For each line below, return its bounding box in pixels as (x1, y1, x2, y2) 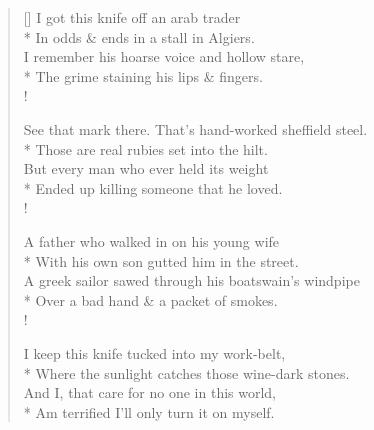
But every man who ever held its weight (23, 158, 269, 179)
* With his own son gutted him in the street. (23, 250, 299, 271)
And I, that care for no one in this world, (23, 382, 277, 403)
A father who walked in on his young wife (23, 230, 280, 251)
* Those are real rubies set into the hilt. (23, 138, 268, 159)
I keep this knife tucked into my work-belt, (23, 342, 286, 363)
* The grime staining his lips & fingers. (23, 65, 263, 86)
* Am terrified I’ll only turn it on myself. (23, 401, 275, 422)
